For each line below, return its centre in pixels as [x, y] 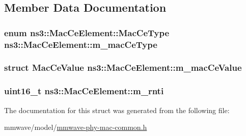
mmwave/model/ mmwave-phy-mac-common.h [76, 127]
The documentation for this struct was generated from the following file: [117, 110]
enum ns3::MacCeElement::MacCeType [87, 32]
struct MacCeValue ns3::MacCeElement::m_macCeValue [123, 67]
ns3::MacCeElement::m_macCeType [81, 44]
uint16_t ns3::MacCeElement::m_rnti [84, 91]
